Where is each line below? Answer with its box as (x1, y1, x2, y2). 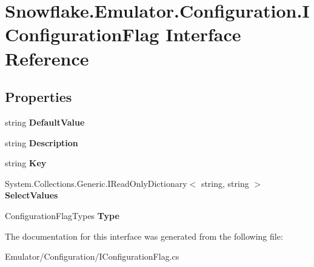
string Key (5, 157, 47, 169)
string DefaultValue (5, 115, 85, 128)
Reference (5, 46, 89, 70)
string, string (201, 177, 249, 189)
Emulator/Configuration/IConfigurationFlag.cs (5, 250, 179, 263)
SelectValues (5, 189, 58, 201)
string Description (5, 136, 78, 149)
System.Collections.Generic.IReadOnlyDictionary (5, 177, 187, 189)
